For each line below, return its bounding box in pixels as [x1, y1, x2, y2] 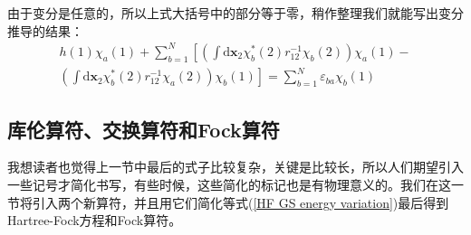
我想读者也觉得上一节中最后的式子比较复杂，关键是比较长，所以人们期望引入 [7, 157, 464, 176]
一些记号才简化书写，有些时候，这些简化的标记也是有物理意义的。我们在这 [7, 175, 451, 194]
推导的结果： [7, 21, 83, 40]
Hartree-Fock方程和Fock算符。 [7, 211, 182, 230]
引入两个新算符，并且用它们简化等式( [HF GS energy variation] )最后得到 [32, 193, 449, 211]
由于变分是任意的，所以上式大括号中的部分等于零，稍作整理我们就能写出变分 [7, 4, 464, 22]
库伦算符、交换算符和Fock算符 [7, 115, 280, 143]
